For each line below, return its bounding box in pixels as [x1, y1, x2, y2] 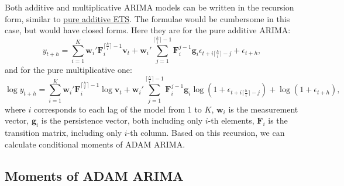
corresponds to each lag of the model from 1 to [33, 103, 202, 115]
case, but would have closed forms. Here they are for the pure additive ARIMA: [5, 24, 291, 36]
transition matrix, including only [5, 127, 122, 139]
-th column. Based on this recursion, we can [127, 127, 285, 139]
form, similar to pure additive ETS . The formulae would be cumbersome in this [5, 12, 290, 24]
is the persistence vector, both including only [41, 114, 203, 127]
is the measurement [228, 103, 298, 115]
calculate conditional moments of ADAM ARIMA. [5, 138, 185, 150]
